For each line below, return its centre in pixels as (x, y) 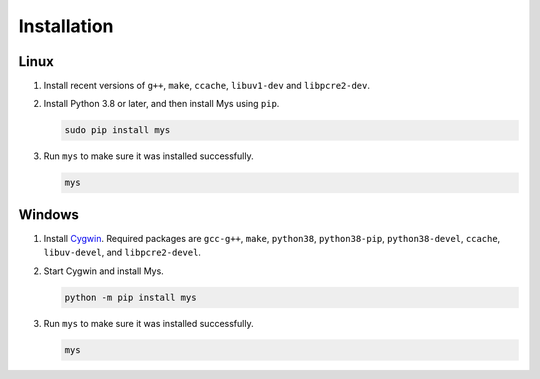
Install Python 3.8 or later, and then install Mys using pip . (161, 104)
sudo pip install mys (117, 130)
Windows (48, 214)
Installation (66, 26)
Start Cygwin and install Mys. (103, 271)
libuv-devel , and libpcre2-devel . (122, 252)
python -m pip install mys (130, 297)
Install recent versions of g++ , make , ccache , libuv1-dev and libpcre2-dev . (206, 86)
